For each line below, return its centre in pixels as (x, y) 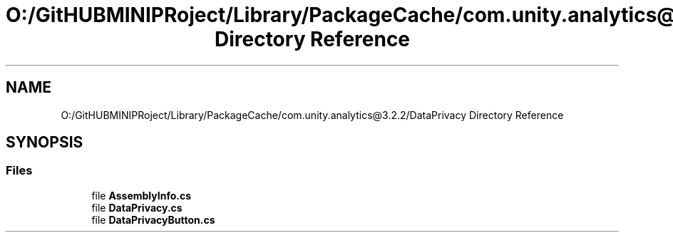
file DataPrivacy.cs (137, 207)
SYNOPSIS (45, 143)
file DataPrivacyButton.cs (153, 219)
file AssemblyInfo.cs (142, 195)
